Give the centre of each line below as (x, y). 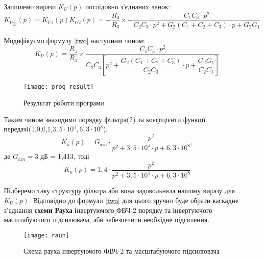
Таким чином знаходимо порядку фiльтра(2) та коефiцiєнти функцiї (105, 119)
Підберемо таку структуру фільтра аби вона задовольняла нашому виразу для (120, 191)
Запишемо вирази (30, 6)
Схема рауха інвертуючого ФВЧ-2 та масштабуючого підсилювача (122, 251)
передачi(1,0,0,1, (28, 129)
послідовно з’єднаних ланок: (128, 6)
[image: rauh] (47, 235)
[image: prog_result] (59, 87)
